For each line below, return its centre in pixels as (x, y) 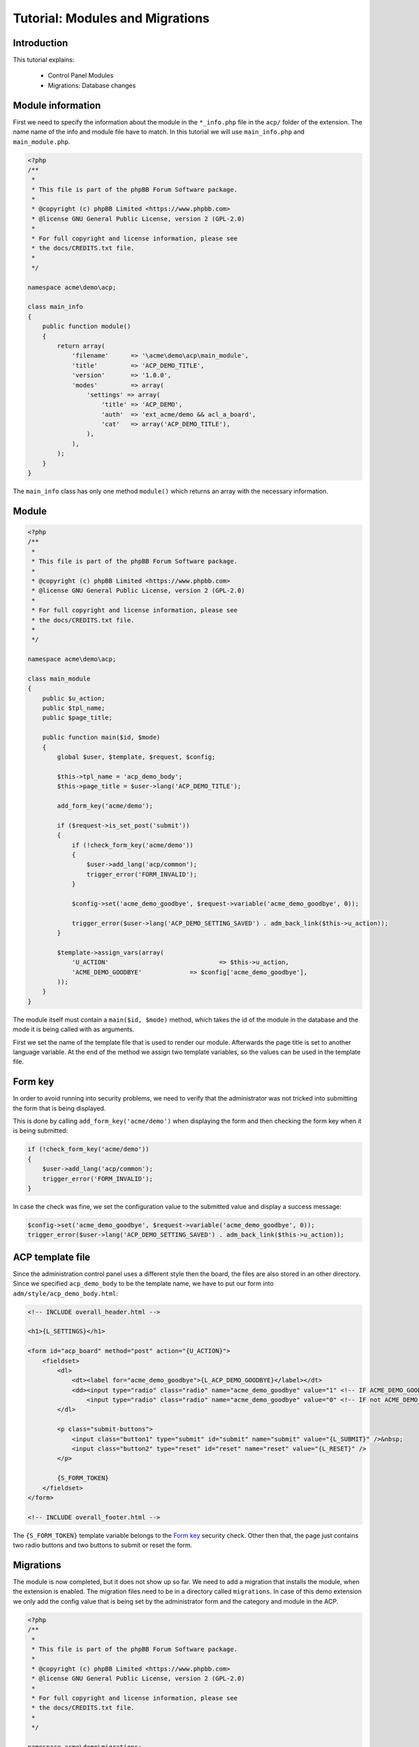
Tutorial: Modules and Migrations (111, 18)
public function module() (87, 326)
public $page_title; (78, 718)
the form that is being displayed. (59, 1108)
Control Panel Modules (81, 75)
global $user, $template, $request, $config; (136, 757)
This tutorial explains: (44, 60)
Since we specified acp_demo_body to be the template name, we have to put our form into (143, 1284)
